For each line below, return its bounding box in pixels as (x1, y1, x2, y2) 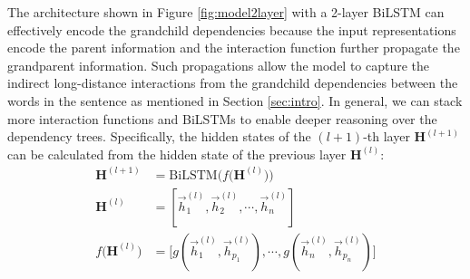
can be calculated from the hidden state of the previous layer (7, 144, 347, 163)
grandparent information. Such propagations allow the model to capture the (7, 55, 430, 74)
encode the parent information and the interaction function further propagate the (7, 38, 460, 57)
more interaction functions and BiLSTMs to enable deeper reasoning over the (7, 109, 437, 128)
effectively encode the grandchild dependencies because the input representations (7, 20, 456, 39)
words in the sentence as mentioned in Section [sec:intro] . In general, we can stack (7, 91, 463, 110)
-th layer (363, 127, 410, 146)
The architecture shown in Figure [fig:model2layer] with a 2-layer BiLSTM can (7, 3, 445, 21)
